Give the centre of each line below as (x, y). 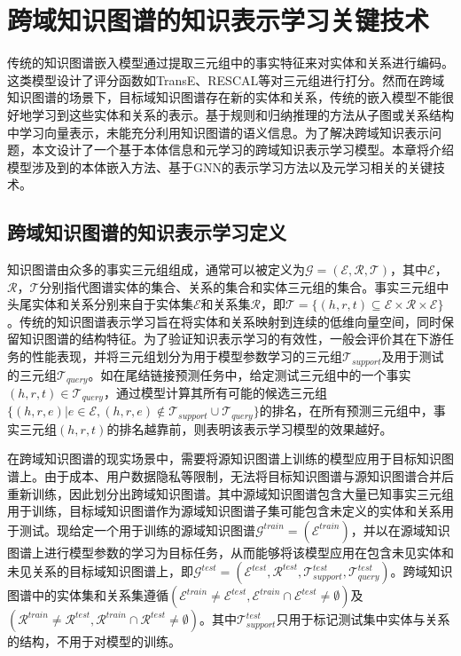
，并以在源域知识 (400, 530)
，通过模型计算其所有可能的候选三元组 (215, 392)
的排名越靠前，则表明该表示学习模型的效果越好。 (250, 428)
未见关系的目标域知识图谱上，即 (100, 571)
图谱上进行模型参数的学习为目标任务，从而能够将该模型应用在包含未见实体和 (230, 552)
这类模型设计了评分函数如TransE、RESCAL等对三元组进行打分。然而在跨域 (226, 79)
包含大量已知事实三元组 (386, 493)
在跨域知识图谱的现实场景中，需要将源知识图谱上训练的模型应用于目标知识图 (230, 458)
